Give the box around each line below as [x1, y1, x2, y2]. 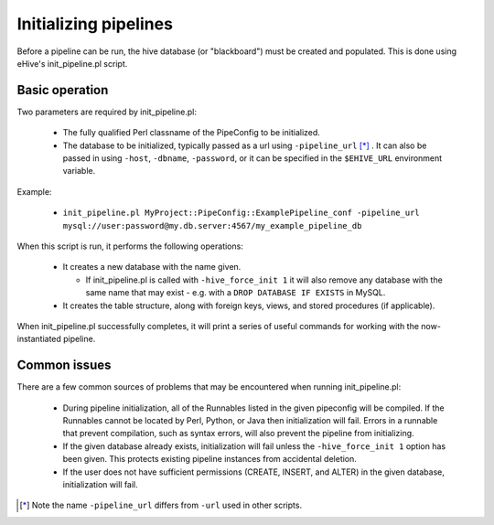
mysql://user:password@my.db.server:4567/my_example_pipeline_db [62, 220, 362, 230]
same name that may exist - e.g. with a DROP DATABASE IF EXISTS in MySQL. [85, 287, 386, 298]
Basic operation [16, 82, 109, 98]
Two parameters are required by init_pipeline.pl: [16, 106, 197, 117]
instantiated [16, 334, 61, 345]
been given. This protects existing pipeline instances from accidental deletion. [62, 454, 357, 465]
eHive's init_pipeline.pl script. [16, 58, 128, 69]
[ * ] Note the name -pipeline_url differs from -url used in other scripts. [19, 499, 302, 511]
